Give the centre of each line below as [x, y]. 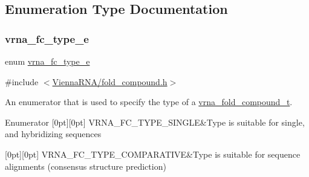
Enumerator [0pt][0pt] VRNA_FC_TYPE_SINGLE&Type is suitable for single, [155, 122]
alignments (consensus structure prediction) [86, 166]
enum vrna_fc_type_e [47, 61]
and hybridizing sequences [53, 134]
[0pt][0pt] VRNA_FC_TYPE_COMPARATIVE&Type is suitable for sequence [153, 154]
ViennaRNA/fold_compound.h [110, 81]
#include [22, 81]
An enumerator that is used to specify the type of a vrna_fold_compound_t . [149, 102]
